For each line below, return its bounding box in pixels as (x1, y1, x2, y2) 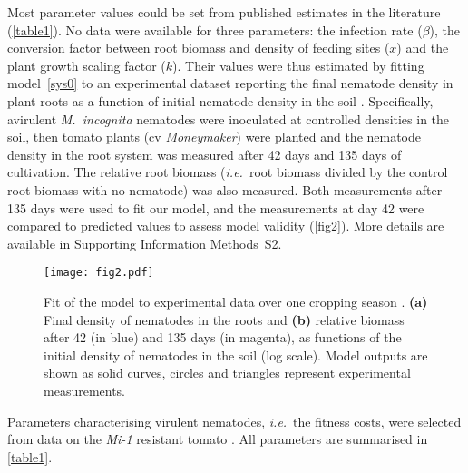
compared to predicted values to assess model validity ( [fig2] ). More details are (7, 216, 444, 235)
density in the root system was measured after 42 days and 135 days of (7, 144, 402, 163)
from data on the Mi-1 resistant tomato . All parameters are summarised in (7, 429, 428, 448)
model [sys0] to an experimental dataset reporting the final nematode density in (7, 74, 453, 93)
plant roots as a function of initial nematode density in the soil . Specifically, (7, 91, 434, 110)
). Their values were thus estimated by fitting (172, 55, 424, 74)
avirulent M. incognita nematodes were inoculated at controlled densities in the (7, 109, 450, 128)
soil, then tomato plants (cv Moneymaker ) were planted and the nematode (7, 127, 422, 146)
